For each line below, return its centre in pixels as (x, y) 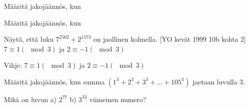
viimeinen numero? (118, 99)
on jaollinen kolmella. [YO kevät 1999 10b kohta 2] (170, 39)
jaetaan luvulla (215, 81)
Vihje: (13, 65)
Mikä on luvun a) (30, 99)
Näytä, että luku (29, 39)
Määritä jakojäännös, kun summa (55, 81)
